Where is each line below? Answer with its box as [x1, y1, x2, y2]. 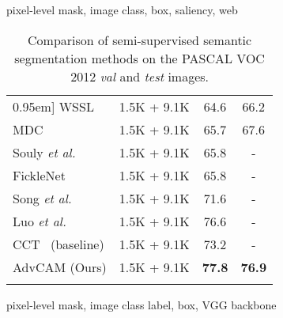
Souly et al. [13, 142, 76, 161]
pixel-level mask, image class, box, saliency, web [6, 2, 238, 17]
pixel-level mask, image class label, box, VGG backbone [6, 296, 277, 312]
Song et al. [13, 188, 72, 207]
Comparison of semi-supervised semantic [28, 30, 252, 49]
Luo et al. [13, 211, 66, 230]
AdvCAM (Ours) [13, 257, 107, 276]
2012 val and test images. [70, 66, 209, 85]
